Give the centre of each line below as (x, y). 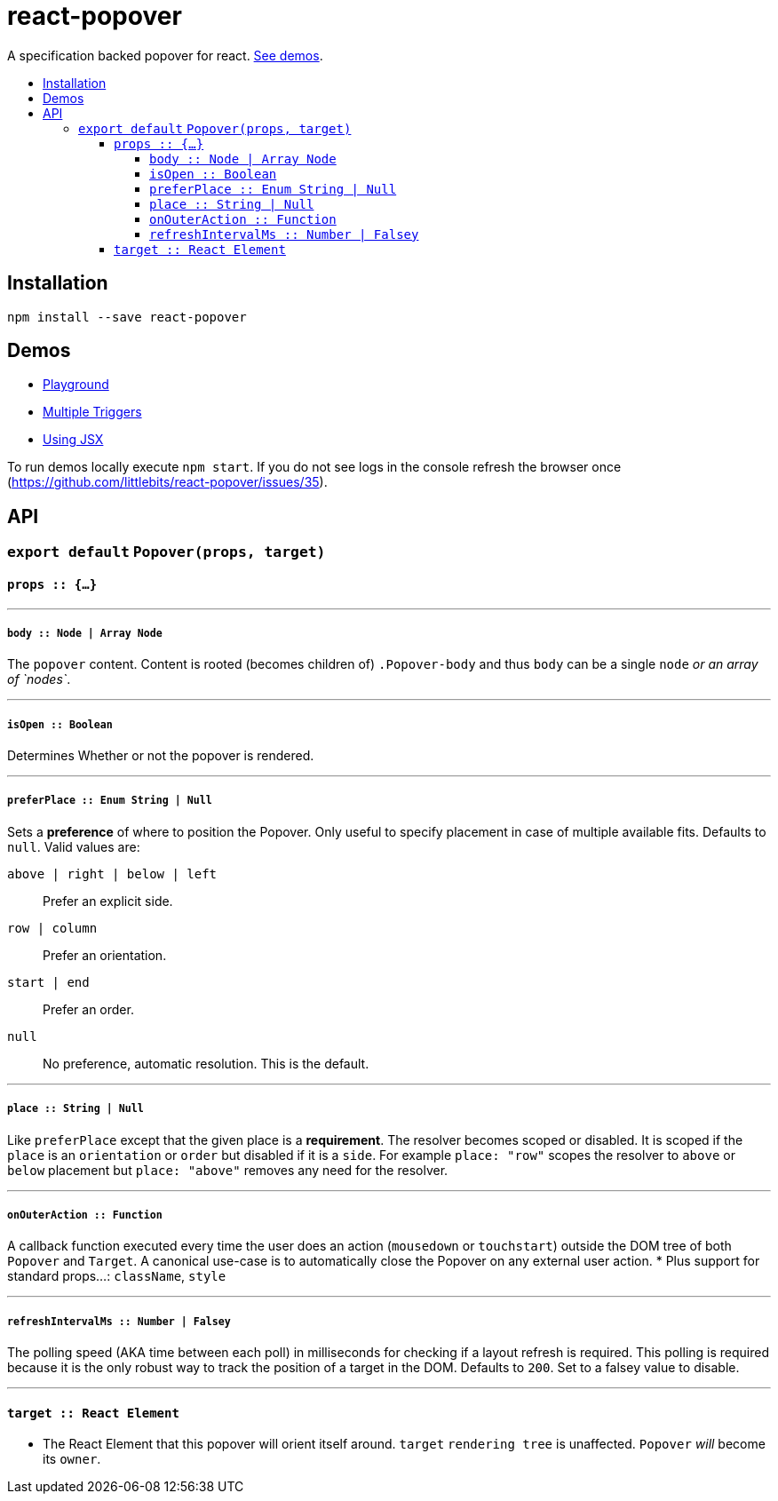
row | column (52, 928)
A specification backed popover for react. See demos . (165, 55)
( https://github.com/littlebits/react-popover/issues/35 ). (167, 482)
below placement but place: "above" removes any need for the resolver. (228, 1170)
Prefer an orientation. (105, 955)
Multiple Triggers (92, 412)
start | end (48, 982)
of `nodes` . (39, 679)
